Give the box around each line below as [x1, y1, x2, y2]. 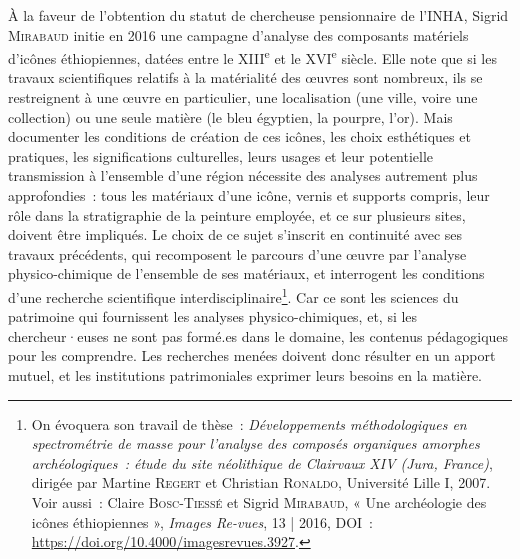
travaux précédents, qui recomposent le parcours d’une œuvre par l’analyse [8, 243, 467, 264]
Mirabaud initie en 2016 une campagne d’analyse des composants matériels [8, 24, 469, 45]
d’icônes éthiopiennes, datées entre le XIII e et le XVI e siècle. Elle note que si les [8, 45, 497, 68]
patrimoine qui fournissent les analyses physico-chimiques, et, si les [8, 306, 418, 327]
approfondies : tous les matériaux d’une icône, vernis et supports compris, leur [8, 185, 490, 205]
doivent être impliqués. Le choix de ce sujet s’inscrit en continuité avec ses [8, 224, 463, 245]
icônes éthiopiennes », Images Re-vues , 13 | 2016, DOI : [31, 511, 374, 532]
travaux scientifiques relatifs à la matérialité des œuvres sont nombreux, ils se [8, 67, 483, 88]
